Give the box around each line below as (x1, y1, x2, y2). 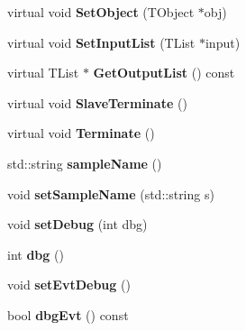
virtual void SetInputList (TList (7, 32, 196, 51)
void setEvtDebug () (7, 275, 131, 294)
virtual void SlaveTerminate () (7, 93, 187, 112)
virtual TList (7, 63, 79, 82)
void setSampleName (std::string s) (7, 184, 214, 203)
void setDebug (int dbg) (7, 215, 148, 234)
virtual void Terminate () (7, 124, 155, 143)
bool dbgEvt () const (7, 305, 129, 324)
